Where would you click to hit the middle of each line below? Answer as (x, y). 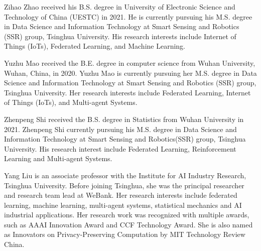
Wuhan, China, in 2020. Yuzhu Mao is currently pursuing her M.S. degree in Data (130, 73)
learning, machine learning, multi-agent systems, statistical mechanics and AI (123, 205)
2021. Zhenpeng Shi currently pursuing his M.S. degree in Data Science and (120, 129)
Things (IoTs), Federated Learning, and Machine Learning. (95, 46)
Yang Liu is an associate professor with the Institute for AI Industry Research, (125, 175)
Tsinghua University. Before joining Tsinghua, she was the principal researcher (124, 185)
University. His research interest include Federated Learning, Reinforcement (120, 148)
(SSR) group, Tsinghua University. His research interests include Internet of (120, 36)
